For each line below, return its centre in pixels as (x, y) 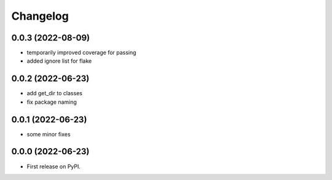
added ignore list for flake (59, 61)
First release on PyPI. (54, 166)
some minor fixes (49, 134)
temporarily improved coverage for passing (81, 53)
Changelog (40, 16)
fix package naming (52, 102)
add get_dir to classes (55, 93)
